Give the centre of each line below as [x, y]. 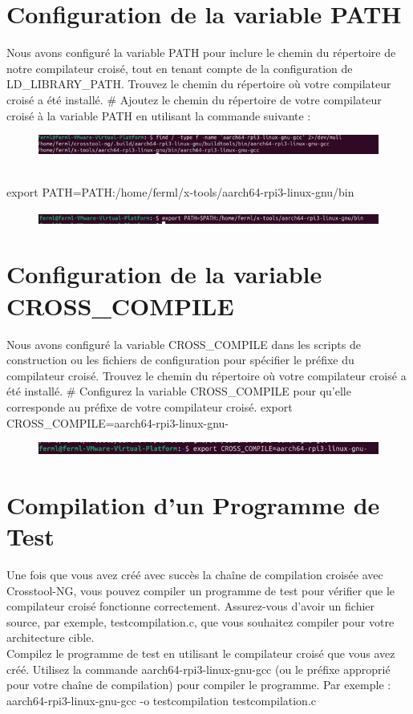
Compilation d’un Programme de [193, 504]
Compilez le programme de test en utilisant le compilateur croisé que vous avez [201, 653]
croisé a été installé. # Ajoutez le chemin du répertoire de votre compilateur [194, 99]
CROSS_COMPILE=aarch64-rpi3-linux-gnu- [118, 422]
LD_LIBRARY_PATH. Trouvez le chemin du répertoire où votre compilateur [199, 84]
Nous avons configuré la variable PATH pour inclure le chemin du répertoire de [201, 53]
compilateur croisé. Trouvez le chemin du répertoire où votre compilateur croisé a [206, 375]
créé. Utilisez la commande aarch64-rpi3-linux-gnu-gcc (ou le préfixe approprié [198, 669]
